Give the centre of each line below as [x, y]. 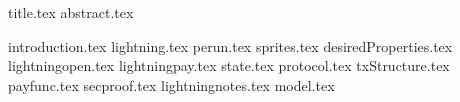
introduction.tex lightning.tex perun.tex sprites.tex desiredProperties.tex [230, 45]
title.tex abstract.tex [71, 12]
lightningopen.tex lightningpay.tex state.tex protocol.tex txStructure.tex [229, 65]
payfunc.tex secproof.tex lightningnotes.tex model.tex [171, 84]
